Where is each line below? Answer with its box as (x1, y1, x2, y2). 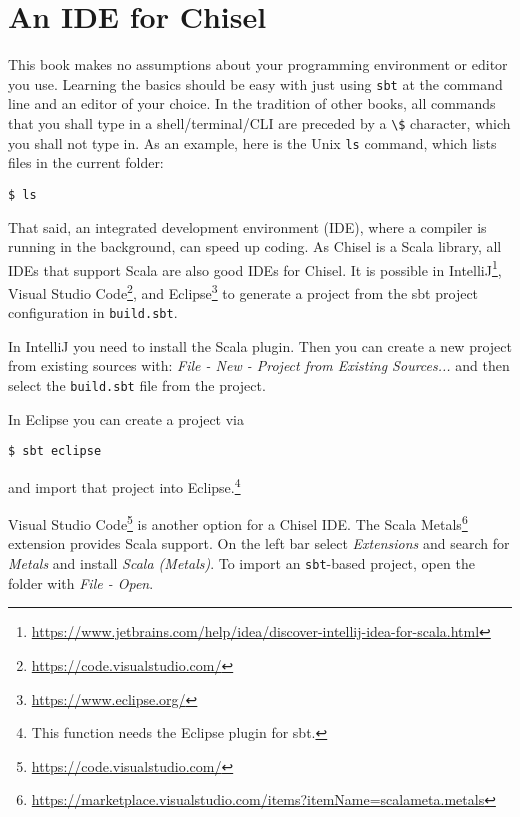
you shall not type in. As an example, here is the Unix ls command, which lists (8, 132, 497, 153)
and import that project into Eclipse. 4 (8, 473, 241, 497)
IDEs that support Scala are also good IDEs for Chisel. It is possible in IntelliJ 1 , (8, 256, 502, 280)
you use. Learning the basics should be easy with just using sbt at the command (8, 73, 503, 94)
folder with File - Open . (8, 572, 154, 593)
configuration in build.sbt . (8, 302, 178, 323)
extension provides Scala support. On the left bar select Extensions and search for (8, 533, 510, 554)
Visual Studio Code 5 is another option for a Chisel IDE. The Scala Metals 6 (8, 511, 468, 534)
